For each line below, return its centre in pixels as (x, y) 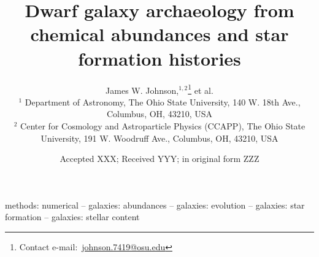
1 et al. (201, 89)
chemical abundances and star (159, 34)
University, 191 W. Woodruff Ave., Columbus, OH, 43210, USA (159, 138)
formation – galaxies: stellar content (72, 217)
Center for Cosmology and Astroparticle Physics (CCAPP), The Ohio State (163, 125)
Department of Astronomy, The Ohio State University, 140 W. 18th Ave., (163, 102)
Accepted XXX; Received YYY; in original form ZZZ (159, 159)
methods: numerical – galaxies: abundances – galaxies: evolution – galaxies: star (155, 205)
